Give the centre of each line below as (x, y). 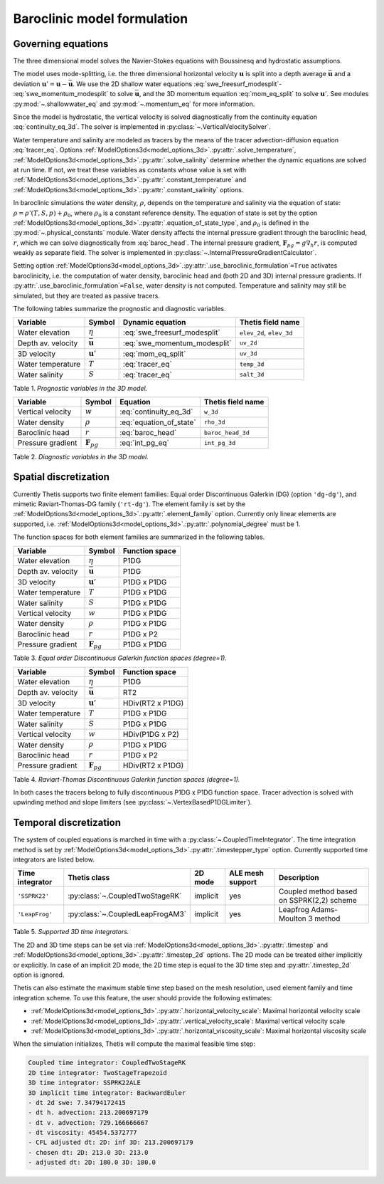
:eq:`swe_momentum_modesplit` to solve (73, 94)
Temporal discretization (67, 823)
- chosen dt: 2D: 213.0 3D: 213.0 (88, 1152)
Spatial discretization (62, 477)
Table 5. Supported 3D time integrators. (71, 932)
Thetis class (89, 878)
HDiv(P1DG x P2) (151, 735)
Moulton (292, 918)
